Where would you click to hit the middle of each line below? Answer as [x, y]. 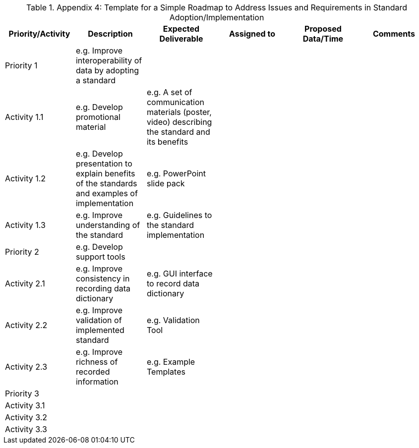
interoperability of [109, 60]
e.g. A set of [169, 92]
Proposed [323, 29]
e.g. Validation [173, 320]
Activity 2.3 [26, 367]
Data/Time [323, 39]
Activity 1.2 [26, 178]
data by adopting [107, 70]
